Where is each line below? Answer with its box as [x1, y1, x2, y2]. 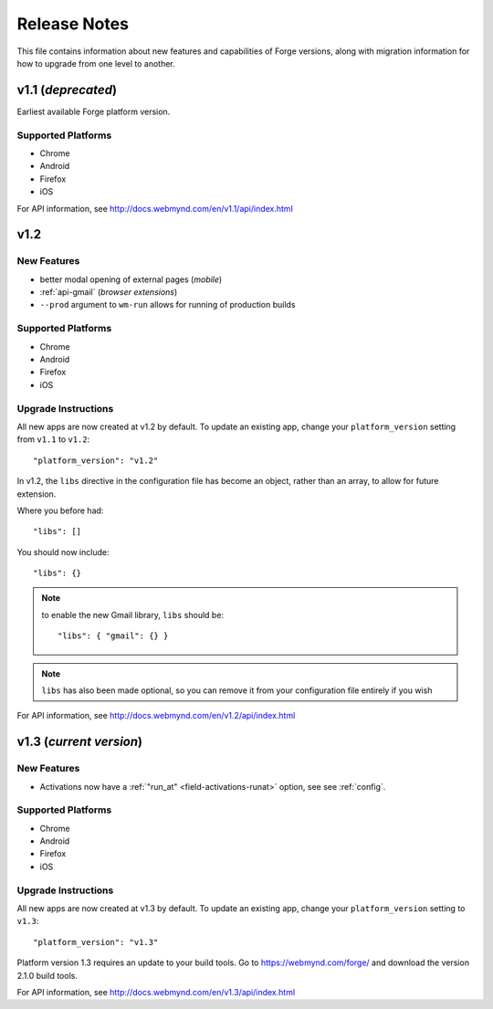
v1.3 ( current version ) [16, 734, 143, 750]
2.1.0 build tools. [16, 970, 78, 981]
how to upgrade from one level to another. [16, 58, 175, 68]
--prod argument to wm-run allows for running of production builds [39, 300, 296, 310]
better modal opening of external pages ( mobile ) [39, 274, 223, 285]
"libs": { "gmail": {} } [58, 631, 169, 641]
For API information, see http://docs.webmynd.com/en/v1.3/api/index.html [16, 986, 296, 997]
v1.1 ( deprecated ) [16, 82, 118, 98]
